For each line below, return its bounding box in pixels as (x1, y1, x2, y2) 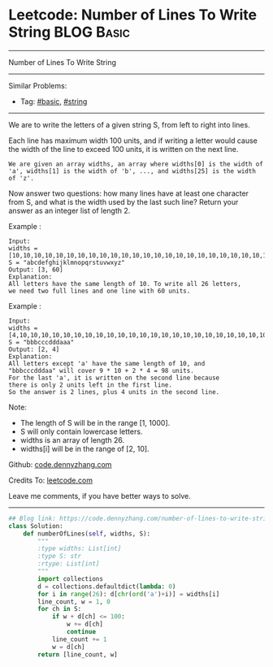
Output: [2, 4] (8, 345, 60, 353)
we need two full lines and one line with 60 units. (8, 287, 191, 295)
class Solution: (8, 522, 63, 530)
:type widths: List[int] (37, 544, 122, 553)
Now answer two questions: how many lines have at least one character (8, 188, 249, 198)
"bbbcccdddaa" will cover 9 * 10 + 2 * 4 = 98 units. (8, 366, 195, 375)
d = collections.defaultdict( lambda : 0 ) (37, 583, 176, 591)
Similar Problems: (8, 80, 67, 90)
